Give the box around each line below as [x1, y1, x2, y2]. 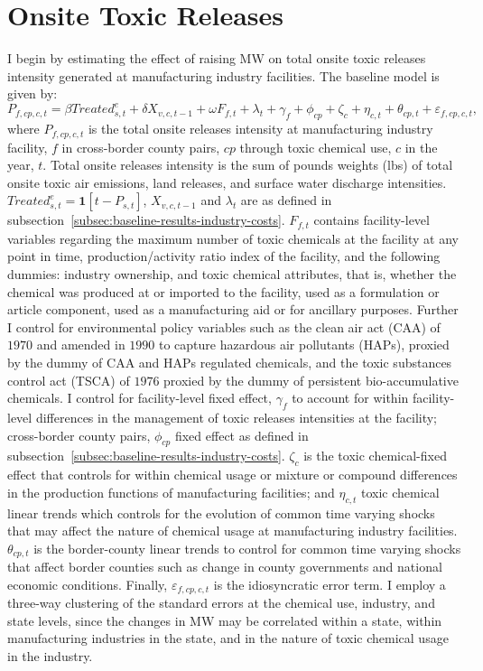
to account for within [292, 388, 409, 407]
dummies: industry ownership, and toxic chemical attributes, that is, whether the [7, 265, 457, 284]
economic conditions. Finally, [7, 574, 168, 593]
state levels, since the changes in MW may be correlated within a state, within [7, 610, 442, 629]
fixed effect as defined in [174, 425, 309, 444]
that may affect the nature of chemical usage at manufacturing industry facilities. [7, 521, 458, 540]
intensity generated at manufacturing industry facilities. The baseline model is [7, 66, 440, 85]
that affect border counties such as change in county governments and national [7, 557, 442, 576]
